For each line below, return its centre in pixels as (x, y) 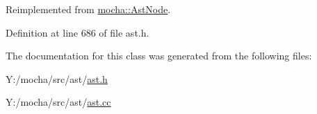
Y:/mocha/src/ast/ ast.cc (58, 102)
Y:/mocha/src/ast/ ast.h (57, 78)
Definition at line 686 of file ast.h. (78, 32)
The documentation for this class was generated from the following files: (159, 56)
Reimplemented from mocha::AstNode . (88, 9)
